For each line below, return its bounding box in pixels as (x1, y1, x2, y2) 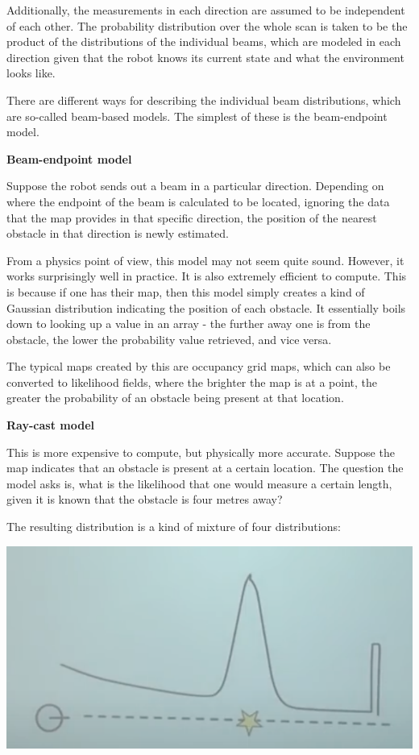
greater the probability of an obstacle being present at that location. (6, 389, 344, 406)
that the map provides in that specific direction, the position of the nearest (6, 209, 377, 226)
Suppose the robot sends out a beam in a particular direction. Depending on (6, 177, 384, 194)
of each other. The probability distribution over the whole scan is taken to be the (6, 17, 408, 34)
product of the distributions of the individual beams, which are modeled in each (6, 33, 401, 50)
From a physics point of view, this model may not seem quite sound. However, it (6, 251, 404, 268)
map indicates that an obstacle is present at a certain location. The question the (6, 459, 404, 476)
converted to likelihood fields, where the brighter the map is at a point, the (6, 373, 377, 390)
